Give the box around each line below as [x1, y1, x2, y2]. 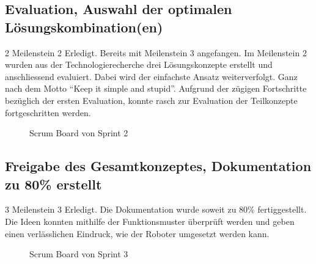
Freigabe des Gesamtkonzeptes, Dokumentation [5, 156, 312, 175]
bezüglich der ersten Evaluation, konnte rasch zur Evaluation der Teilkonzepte [5, 94, 298, 106]
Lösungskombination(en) [5, 17, 163, 36]
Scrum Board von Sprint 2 [29, 127, 128, 139]
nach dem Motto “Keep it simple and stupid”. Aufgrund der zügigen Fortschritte [5, 82, 307, 95]
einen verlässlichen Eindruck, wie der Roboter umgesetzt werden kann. [5, 227, 270, 240]
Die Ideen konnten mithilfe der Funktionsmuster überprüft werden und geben [5, 215, 295, 227]
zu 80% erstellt [5, 174, 102, 193]
